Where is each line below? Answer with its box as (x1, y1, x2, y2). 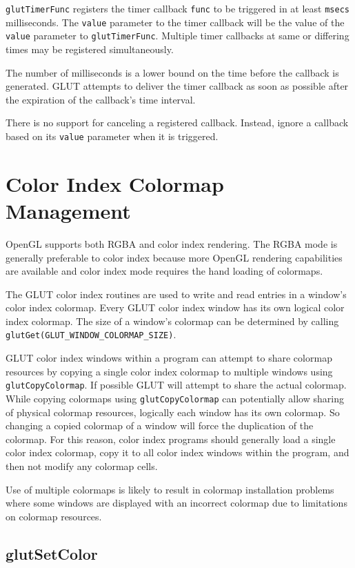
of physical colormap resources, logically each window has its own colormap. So (6, 404, 340, 419)
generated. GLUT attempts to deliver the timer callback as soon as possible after (6, 79, 349, 93)
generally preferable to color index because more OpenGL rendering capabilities (6, 250, 343, 264)
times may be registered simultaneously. (6, 41, 174, 56)
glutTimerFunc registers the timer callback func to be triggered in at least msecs (6, 1, 349, 15)
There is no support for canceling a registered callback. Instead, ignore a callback (6, 115, 349, 130)
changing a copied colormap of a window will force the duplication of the (6, 418, 314, 433)
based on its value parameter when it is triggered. (6, 128, 219, 143)
